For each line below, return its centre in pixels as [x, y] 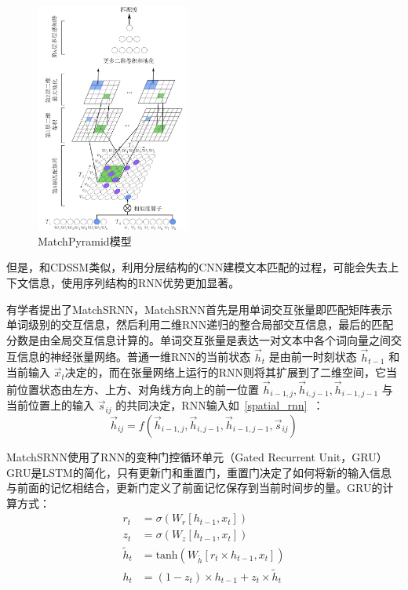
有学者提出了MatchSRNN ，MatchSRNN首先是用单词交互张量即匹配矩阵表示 [199, 309]
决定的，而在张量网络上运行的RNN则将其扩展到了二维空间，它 [226, 372]
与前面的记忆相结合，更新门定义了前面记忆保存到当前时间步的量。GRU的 [195, 488]
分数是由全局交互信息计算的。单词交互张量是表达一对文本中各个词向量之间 [199, 339]
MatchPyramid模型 [85, 240]
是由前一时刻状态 [313, 357]
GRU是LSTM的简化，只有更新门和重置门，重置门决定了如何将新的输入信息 [199, 472]
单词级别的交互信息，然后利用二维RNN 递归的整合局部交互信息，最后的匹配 [200, 324]
